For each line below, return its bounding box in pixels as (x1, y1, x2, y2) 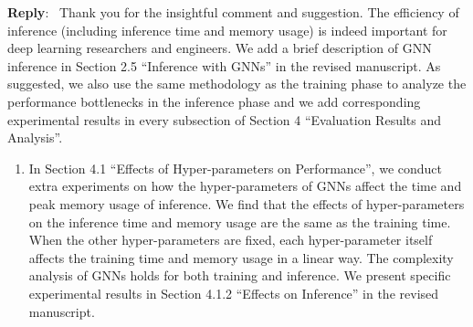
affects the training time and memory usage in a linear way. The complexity (28, 248, 454, 267)
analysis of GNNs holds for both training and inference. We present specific (28, 266, 451, 285)
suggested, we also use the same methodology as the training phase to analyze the (7, 74, 467, 93)
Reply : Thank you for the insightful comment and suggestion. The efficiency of (7, 3, 459, 21)
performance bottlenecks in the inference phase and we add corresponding (7, 91, 421, 111)
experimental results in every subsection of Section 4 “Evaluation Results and (7, 110, 442, 129)
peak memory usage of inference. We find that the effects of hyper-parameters (28, 194, 465, 213)
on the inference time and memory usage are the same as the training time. (28, 212, 451, 231)
